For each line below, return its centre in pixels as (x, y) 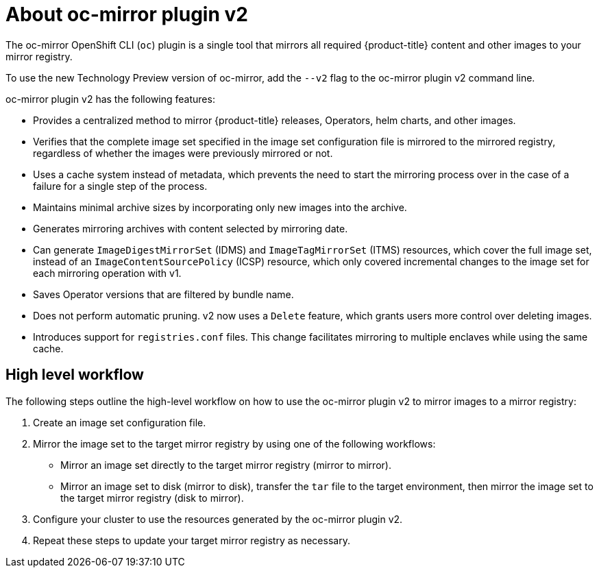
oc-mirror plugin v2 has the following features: (110, 99)
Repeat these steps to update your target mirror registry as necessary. (192, 540)
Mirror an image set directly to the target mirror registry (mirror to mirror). (226, 465)
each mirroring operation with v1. (107, 273)
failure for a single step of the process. (120, 186)
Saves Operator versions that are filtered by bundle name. (163, 294)
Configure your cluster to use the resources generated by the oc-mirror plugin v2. (218, 519)
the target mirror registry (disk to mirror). (152, 498)
